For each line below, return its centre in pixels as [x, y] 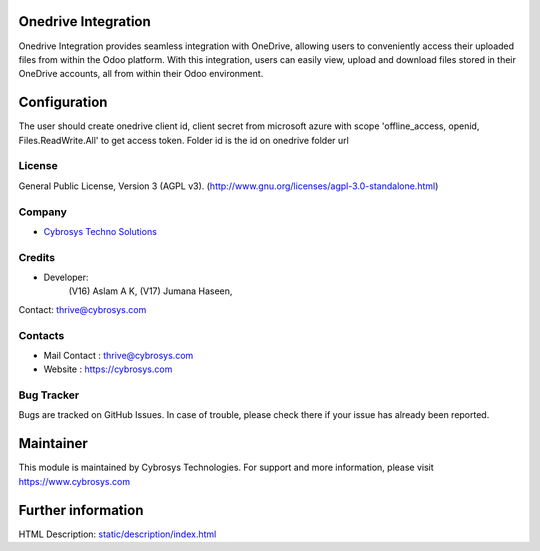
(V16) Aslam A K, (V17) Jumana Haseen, [150, 291]
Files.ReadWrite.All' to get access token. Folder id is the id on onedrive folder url [183, 140]
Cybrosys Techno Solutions [100, 231]
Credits [36, 257]
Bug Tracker [49, 395]
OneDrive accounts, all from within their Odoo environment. [141, 74]
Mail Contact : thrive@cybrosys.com [118, 355]
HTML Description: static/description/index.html [117, 534]
